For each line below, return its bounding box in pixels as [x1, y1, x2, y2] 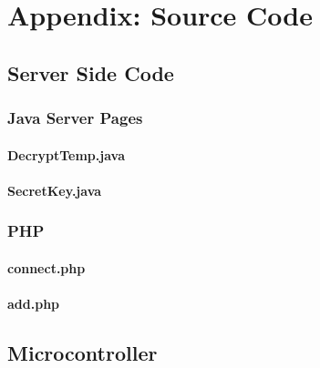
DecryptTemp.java [7, 145, 125, 164]
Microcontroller [7, 338, 158, 366]
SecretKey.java [7, 180, 102, 199]
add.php [7, 294, 60, 312]
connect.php [7, 258, 86, 277]
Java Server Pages [7, 107, 143, 129]
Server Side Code [7, 58, 174, 87]
